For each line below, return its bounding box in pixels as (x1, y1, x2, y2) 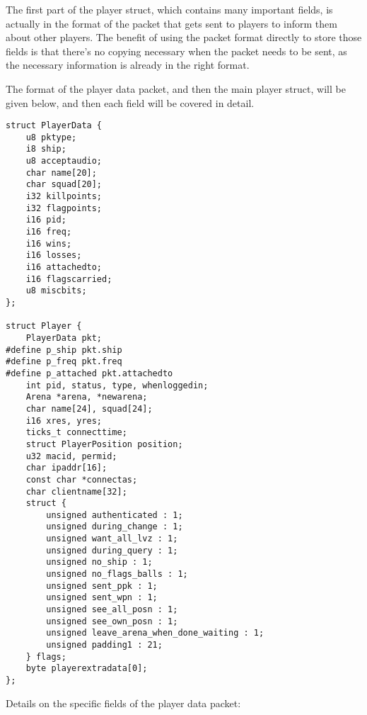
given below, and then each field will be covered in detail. (6, 95, 255, 110)
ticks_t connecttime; (25, 427, 127, 438)
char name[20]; (25, 167, 97, 178)
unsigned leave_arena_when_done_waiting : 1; (46, 628, 264, 638)
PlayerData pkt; (25, 332, 103, 343)
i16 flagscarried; (25, 274, 112, 284)
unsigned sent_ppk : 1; (46, 580, 158, 591)
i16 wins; (25, 238, 72, 249)
